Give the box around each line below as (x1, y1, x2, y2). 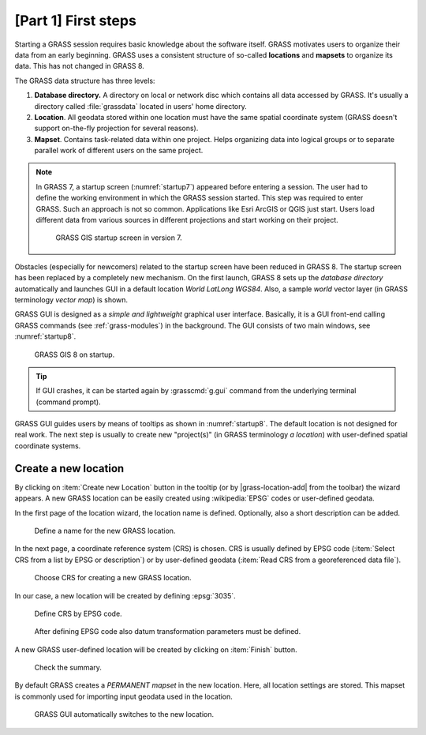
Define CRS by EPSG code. (34, 609, 122, 618)
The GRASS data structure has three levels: (14, 76, 155, 85)
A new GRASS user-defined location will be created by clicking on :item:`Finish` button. (14, 644, 297, 654)
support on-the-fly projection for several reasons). (34, 123, 199, 133)
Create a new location (14, 462, 125, 475)
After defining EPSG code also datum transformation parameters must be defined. (34, 627, 301, 636)
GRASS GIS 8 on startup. (34, 350, 115, 359)
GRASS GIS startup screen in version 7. (55, 233, 183, 242)
